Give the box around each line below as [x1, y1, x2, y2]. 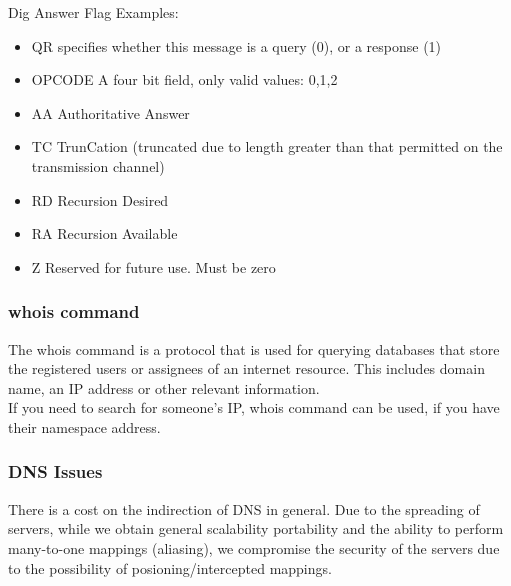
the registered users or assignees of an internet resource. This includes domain [8, 358, 485, 379]
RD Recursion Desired [31, 189, 169, 210]
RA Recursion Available [31, 223, 178, 244]
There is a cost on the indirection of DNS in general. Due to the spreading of [8, 498, 480, 519]
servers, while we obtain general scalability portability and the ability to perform [8, 518, 504, 539]
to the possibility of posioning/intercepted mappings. [8, 557, 332, 578]
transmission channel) [31, 155, 165, 176]
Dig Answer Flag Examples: [8, 2, 179, 22]
